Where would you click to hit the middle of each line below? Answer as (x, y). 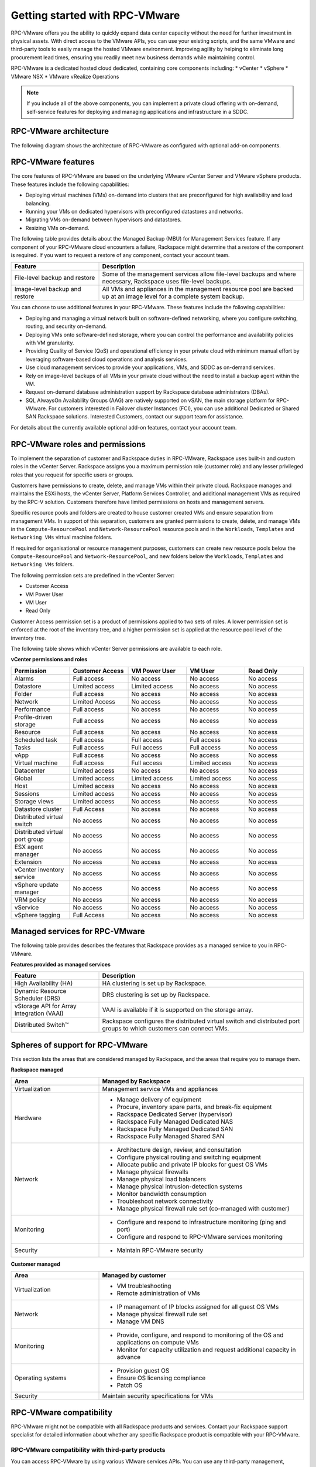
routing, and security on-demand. (66, 326)
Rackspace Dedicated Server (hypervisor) (175, 1114)
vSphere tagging (37, 915)
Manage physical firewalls (152, 1172)
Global (23, 778)
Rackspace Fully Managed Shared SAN (171, 1136)
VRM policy (30, 900)
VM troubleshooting (144, 1286)
